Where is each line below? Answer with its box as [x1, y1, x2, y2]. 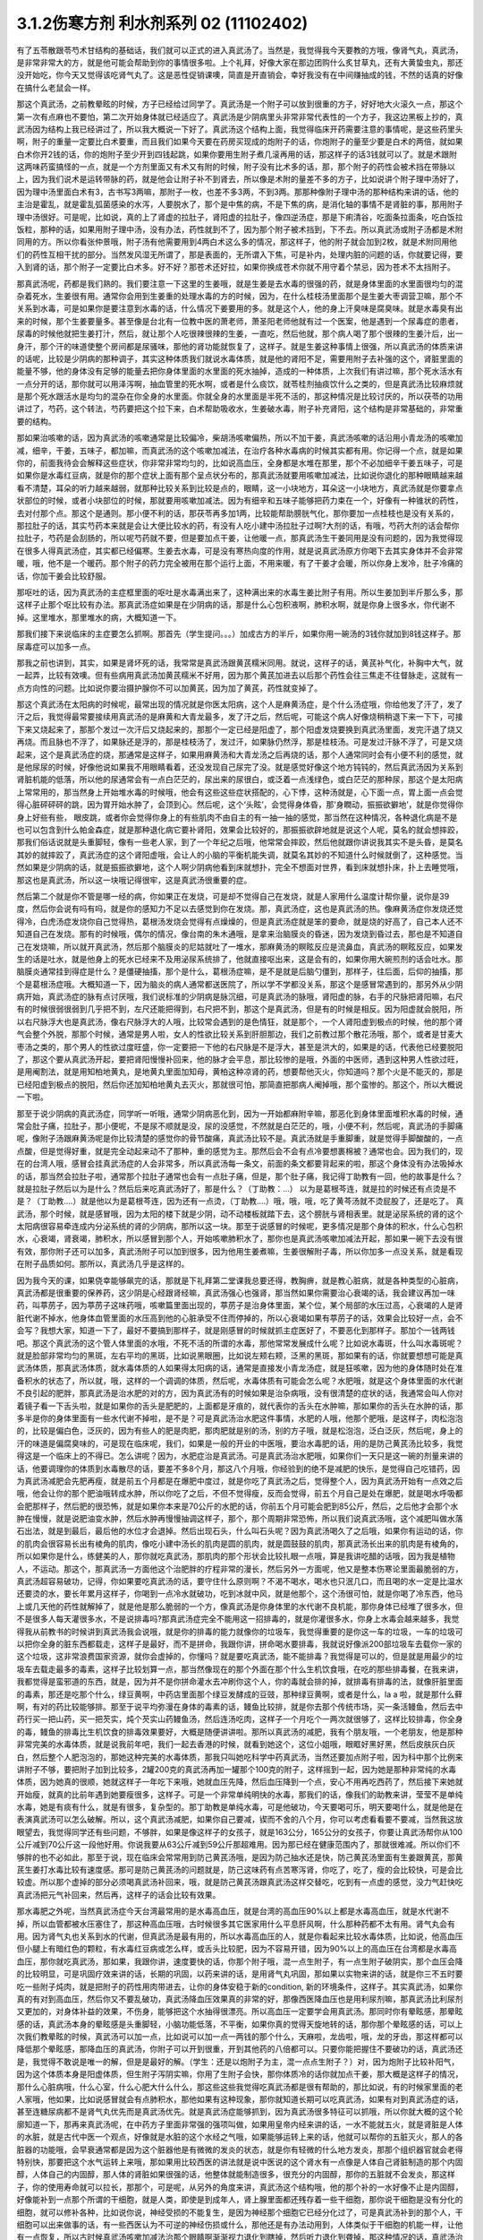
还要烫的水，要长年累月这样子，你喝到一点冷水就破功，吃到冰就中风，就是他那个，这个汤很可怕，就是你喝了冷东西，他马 [16, 1589, 463, 1599]
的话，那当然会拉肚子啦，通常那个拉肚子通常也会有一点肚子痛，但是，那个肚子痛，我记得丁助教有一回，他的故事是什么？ [16, 1170, 463, 1182]
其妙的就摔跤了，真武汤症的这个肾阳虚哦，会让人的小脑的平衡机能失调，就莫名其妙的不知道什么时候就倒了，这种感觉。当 [16, 849, 463, 860]
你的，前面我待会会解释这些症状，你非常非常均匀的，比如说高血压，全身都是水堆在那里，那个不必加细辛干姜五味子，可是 [16, 458, 463, 469]
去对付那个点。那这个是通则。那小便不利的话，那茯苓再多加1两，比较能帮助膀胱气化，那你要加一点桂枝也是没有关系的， [16, 507, 459, 519]
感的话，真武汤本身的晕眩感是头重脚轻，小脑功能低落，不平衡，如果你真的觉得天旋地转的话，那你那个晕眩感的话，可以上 [16, 2019, 463, 2029]
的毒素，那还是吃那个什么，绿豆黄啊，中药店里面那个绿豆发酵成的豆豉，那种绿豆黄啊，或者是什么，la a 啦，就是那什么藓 [16, 1689, 462, 1700]
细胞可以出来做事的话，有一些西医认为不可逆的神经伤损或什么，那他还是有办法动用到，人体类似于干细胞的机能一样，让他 [16, 2218, 463, 2230]
